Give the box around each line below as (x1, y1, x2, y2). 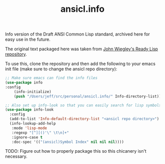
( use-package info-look (5, 107, 54, 112)
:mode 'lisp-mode (11, 126, 48, 131)
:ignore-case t (11, 134, 43, 140)
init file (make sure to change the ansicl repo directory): (5, 66, 117, 72)
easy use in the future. (5, 36, 51, 42)
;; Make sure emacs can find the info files (5, 75, 98, 81)
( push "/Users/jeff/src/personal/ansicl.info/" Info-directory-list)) (14, 94, 162, 99)
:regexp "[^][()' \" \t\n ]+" (11, 130, 69, 135)
